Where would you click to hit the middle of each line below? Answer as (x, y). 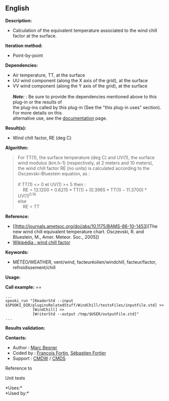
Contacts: (16, 338)
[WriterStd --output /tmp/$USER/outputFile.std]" (86, 314)
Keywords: (17, 252)
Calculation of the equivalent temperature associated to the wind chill (85, 30)
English (17, 8)
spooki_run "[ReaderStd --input (39, 301)
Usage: (13, 277)
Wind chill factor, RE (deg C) (42, 138)
